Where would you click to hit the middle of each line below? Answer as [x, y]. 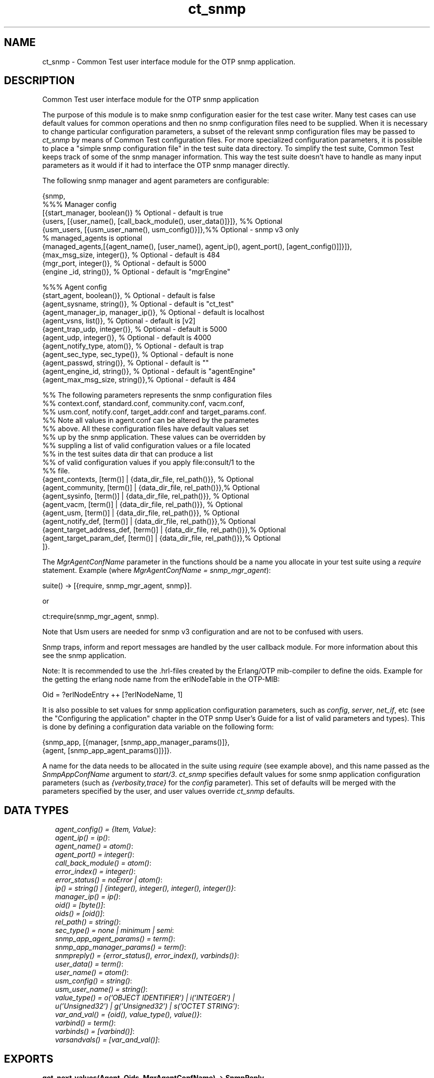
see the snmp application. [84, 656]
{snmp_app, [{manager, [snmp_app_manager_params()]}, [136, 742]
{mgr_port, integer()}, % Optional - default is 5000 [124, 263]
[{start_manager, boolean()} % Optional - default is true [133, 213]
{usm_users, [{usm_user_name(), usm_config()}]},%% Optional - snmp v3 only [171, 230]
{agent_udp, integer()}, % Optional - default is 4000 [127, 338]
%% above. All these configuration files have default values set [145, 429]
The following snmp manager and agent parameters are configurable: [156, 181]
